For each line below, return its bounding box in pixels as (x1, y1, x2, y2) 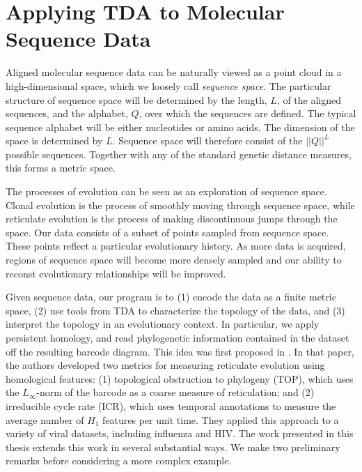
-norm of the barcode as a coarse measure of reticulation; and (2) (36, 385, 315, 399)
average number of (6, 412, 84, 427)
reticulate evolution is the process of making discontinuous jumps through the (6, 211, 338, 226)
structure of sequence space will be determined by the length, (6, 92, 267, 107)
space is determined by (6, 133, 103, 148)
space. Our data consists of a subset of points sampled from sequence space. (6, 224, 329, 239)
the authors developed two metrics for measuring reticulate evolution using (6, 358, 325, 372)
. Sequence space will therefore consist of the (112, 133, 303, 148)
